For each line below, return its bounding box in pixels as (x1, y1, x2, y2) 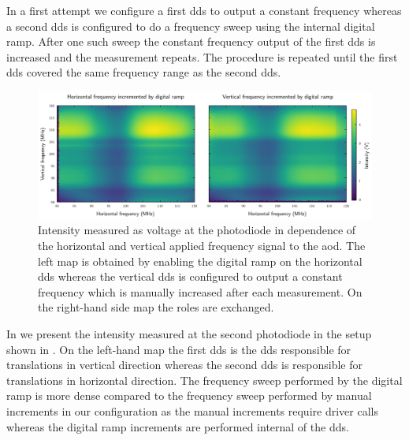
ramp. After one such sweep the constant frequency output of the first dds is (6, 33, 376, 50)
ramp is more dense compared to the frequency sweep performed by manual (6, 387, 372, 404)
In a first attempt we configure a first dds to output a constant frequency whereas (6, 2, 402, 18)
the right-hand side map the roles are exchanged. (38, 299, 274, 315)
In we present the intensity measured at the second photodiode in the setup (6, 326, 372, 342)
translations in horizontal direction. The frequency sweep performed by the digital (6, 371, 403, 388)
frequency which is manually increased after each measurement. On (38, 283, 363, 300)
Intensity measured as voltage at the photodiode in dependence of (38, 222, 356, 238)
